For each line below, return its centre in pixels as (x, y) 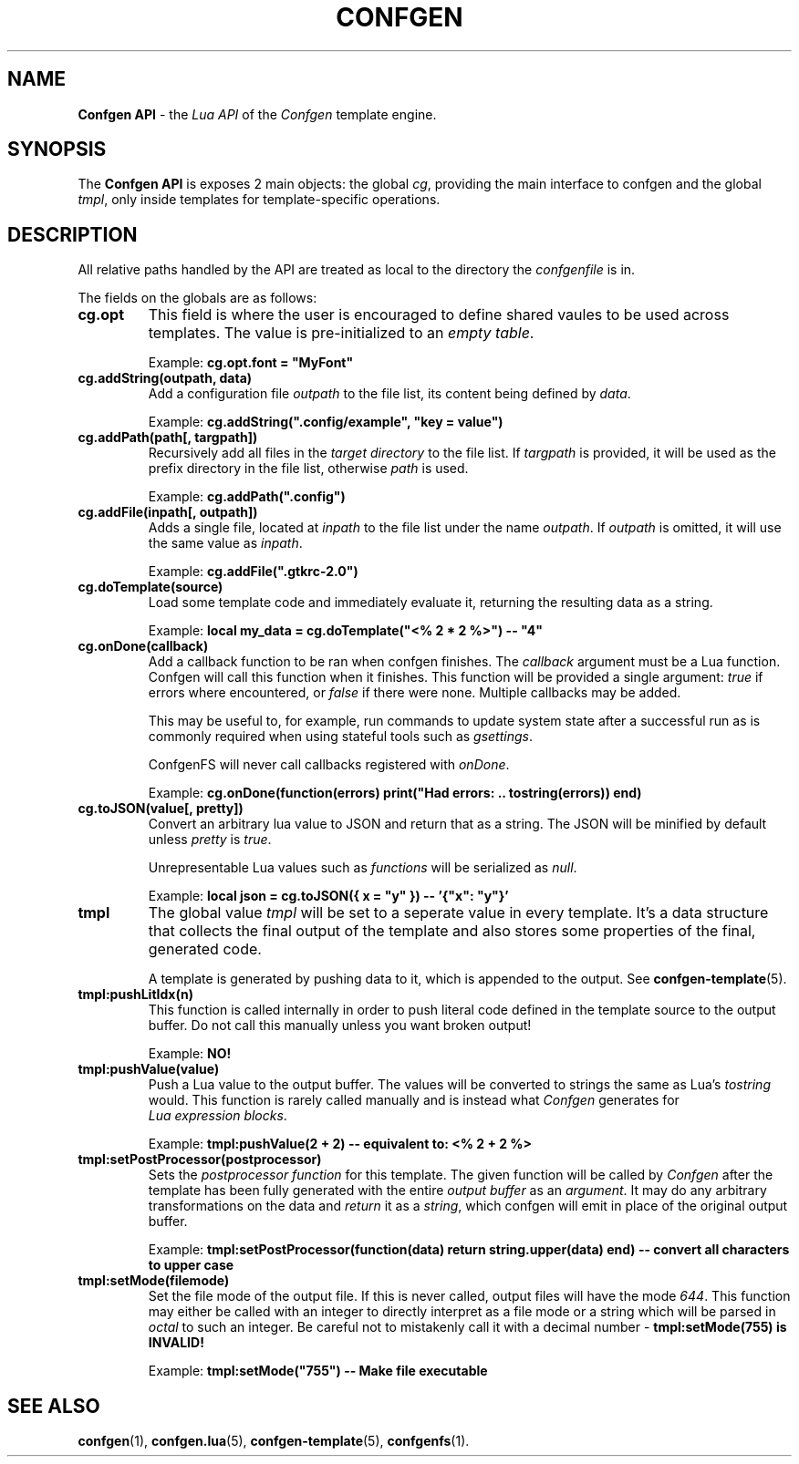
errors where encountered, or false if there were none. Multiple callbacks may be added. (415, 693)
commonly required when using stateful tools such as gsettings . (340, 737)
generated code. (205, 949)
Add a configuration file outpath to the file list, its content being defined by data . (389, 394)
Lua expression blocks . (218, 1116)
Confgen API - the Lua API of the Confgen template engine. (257, 114)
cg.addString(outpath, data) (165, 378)
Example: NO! (190, 1054)
